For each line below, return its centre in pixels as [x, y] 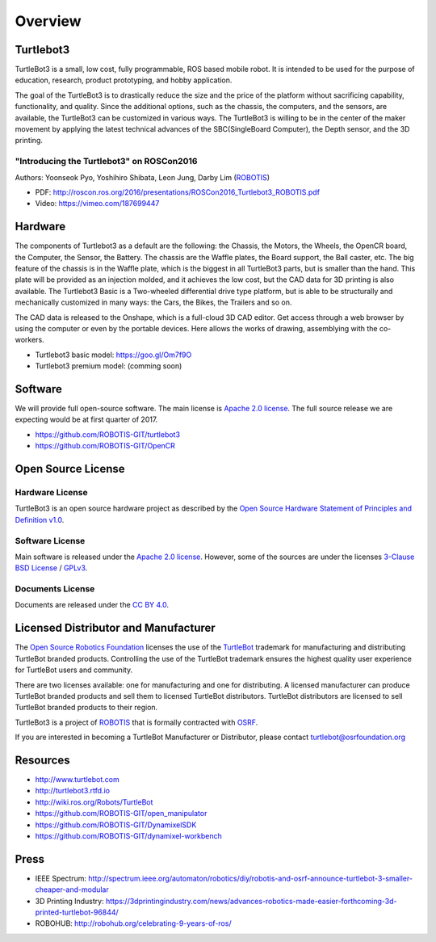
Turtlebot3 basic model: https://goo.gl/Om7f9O [113, 355]
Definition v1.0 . [40, 519]
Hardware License [51, 492]
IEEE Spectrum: [61, 878]
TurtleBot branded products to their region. [86, 708]
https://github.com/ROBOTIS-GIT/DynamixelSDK [116, 825]
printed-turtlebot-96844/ [77, 912]
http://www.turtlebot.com [78, 779]
